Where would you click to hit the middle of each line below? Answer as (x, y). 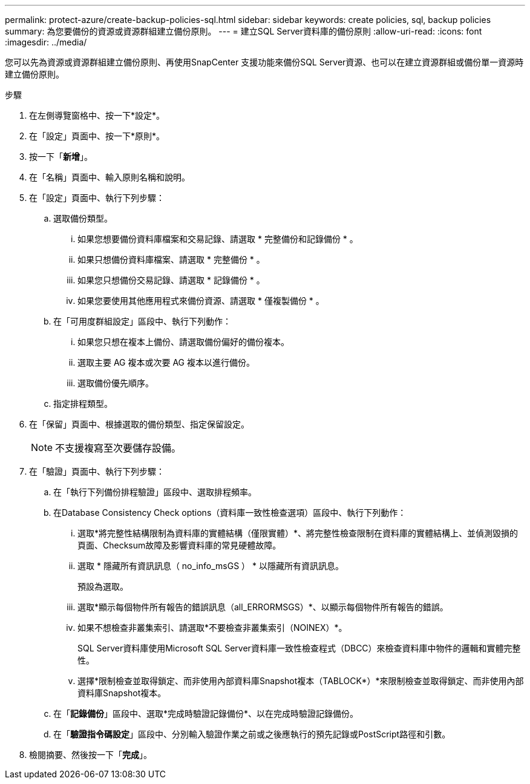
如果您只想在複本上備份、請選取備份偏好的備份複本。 (183, 342)
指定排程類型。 (83, 404)
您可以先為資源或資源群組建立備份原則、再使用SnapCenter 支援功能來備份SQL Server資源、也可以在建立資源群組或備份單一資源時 (264, 62)
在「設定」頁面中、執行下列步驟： (97, 198)
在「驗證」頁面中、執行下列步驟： (97, 471)
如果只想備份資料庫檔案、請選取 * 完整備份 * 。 (171, 259)
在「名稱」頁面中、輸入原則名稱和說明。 (110, 177)
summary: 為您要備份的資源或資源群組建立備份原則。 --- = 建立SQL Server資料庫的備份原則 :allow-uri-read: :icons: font (244, 31)
